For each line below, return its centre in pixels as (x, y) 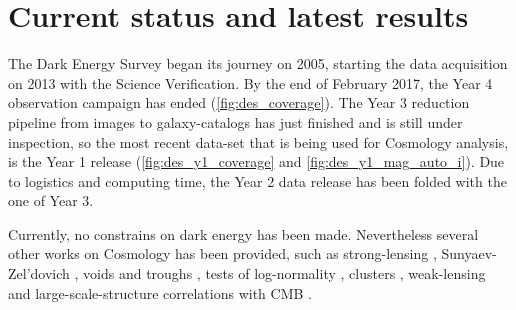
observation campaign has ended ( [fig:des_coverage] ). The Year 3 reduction (239, 102)
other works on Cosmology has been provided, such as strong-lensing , (222, 253)
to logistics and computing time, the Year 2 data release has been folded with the (257, 180)
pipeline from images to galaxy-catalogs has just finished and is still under (235, 121)
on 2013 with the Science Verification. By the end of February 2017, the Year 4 (250, 82)
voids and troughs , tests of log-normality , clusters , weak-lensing (284, 273)
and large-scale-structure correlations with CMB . (160, 292)
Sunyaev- (469, 253)
